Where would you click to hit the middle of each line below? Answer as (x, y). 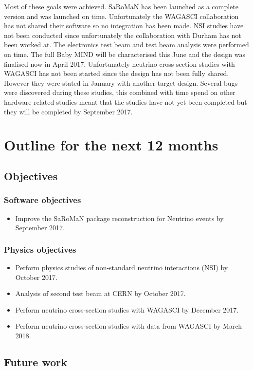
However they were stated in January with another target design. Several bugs (121, 83)
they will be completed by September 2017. (68, 111)
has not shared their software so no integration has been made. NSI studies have (124, 26)
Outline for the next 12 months (111, 145)
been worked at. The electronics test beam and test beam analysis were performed (126, 45)
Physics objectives (40, 249)
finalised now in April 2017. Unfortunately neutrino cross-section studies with (119, 64)
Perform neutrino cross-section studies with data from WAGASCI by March (129, 326)
